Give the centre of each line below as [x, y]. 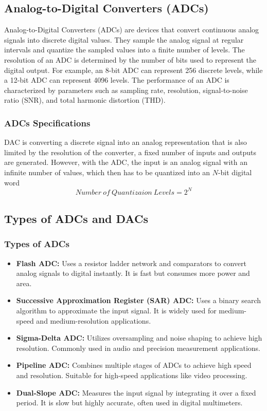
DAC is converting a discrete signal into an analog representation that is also [126, 142]
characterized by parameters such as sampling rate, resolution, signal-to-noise [126, 90]
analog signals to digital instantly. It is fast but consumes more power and [133, 273]
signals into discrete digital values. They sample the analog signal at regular [124, 39]
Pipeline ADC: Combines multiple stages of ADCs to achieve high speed [134, 365]
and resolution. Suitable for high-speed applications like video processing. [132, 375]
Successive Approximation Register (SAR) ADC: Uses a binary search [139, 300]
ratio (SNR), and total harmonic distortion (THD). [85, 100]
